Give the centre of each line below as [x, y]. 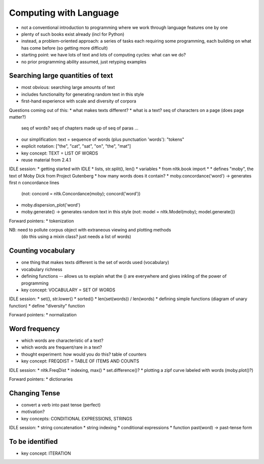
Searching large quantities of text [61, 76]
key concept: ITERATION [46, 453]
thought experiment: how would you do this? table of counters [84, 354]
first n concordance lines [34, 183]
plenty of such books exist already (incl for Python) [73, 34]
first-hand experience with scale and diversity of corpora [79, 101]
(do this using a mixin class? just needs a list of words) [76, 237]
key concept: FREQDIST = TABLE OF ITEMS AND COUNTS [80, 361]
